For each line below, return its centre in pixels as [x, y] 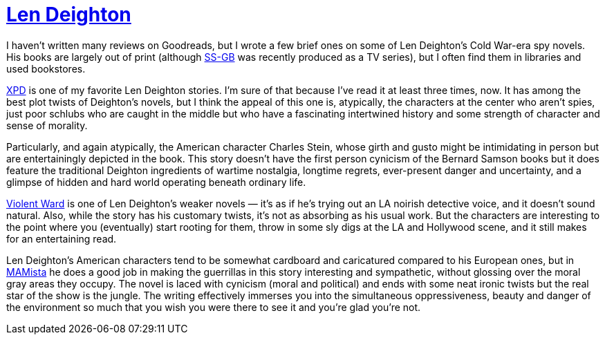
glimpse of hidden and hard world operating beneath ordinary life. [156, 182]
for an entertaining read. [62, 238]
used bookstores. [46, 68]
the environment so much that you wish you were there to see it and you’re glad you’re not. [214, 307]
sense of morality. [47, 125]
